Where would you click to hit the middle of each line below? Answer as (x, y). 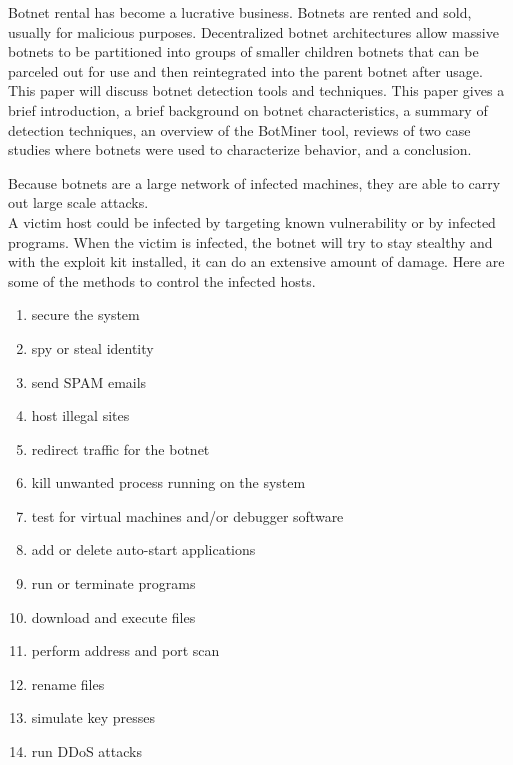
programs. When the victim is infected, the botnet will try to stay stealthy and (250, 241)
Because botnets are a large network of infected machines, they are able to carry (254, 182)
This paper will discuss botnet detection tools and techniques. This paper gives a (256, 90)
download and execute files (113, 616)
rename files (68, 683)
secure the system (85, 314)
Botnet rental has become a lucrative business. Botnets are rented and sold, (240, 12)
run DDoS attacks (86, 751)
